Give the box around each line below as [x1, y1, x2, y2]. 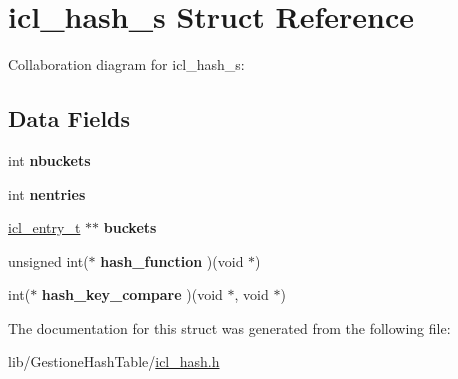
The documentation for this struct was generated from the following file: [8, 317, 451, 338]
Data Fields [8, 103, 131, 134]
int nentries [8, 183, 86, 204]
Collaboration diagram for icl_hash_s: [8, 54, 245, 75]
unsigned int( [8, 250, 89, 271]
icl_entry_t [8, 217, 81, 238]
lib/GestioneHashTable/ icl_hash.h [8, 351, 220, 372]
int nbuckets [8, 149, 91, 170]
